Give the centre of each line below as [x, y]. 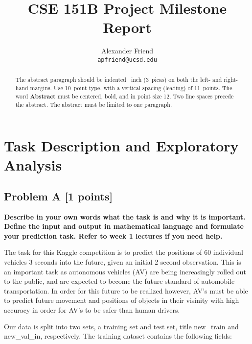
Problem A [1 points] [58, 196]
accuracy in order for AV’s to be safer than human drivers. [92, 309]
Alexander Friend [127, 51]
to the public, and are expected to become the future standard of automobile [119, 281]
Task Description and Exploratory [121, 145]
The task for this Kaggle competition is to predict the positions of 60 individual [124, 252]
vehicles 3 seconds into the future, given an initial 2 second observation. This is [123, 261]
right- [231, 80]
